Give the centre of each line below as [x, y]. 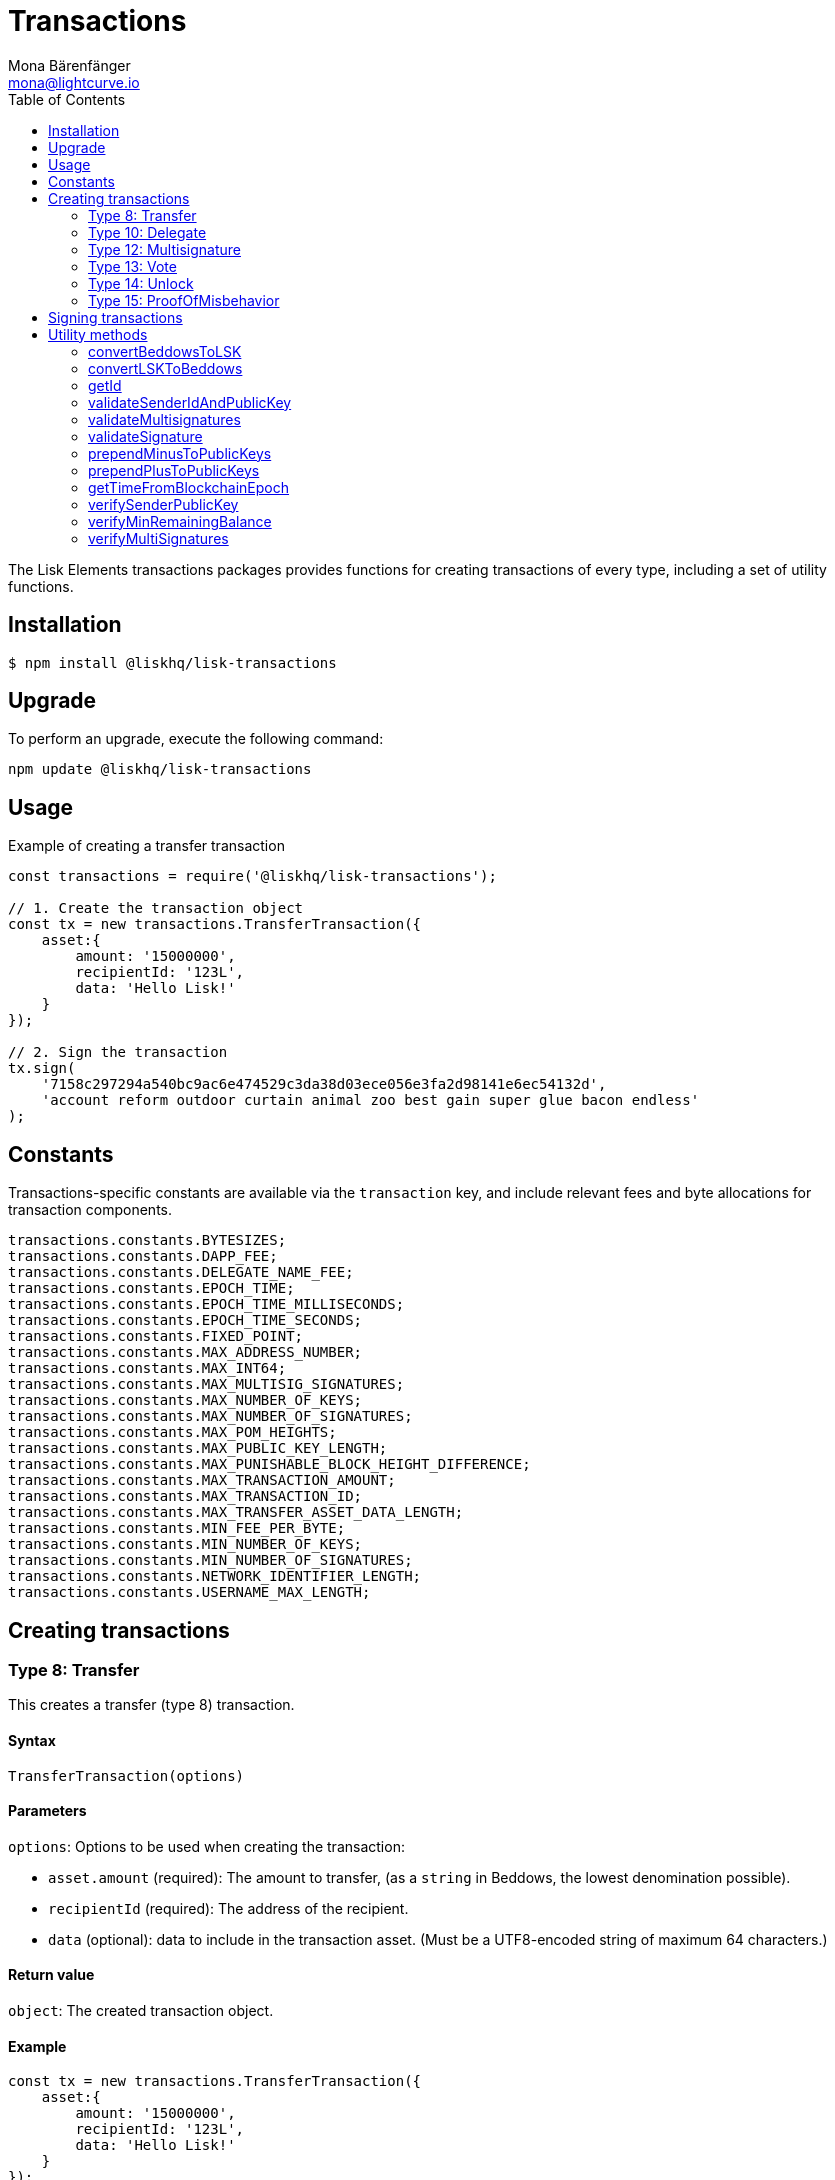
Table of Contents [67, 99]
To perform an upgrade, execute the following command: [196, 739]
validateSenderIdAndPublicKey [190, 402]
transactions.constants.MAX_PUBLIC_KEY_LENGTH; [198, 1448]
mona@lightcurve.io [74, 82]
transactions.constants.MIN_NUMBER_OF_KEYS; [185, 1544]
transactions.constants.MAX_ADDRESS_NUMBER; [185, 1352]
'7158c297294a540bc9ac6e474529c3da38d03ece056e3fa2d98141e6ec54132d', [324, 1084]
